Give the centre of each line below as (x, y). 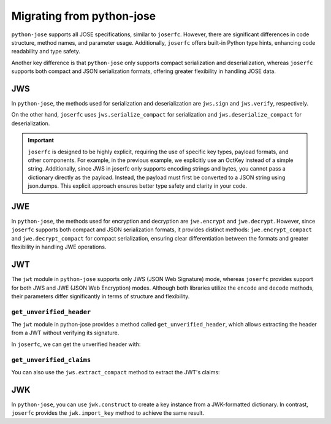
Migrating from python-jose (84, 16)
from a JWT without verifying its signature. (65, 333)
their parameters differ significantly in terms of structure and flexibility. (101, 296)
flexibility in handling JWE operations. (59, 247)
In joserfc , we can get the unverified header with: (76, 344)
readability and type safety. (46, 52)
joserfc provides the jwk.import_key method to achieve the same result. (108, 413)
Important (41, 141)
